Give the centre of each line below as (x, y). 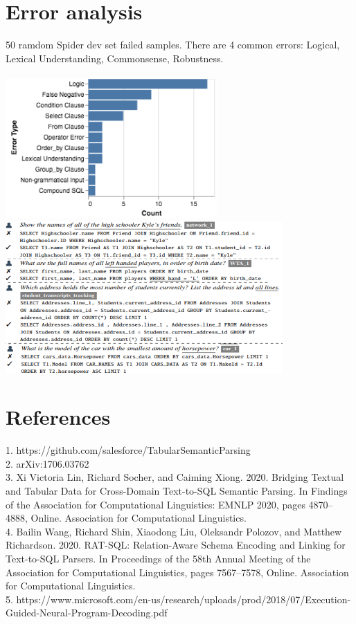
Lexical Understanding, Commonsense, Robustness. (115, 58)
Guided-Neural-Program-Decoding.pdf (87, 613)
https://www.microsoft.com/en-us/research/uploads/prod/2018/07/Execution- (184, 599)
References (58, 417)
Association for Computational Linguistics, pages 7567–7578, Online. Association (177, 572)
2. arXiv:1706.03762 (47, 463)
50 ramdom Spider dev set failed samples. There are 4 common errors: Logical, (173, 45)
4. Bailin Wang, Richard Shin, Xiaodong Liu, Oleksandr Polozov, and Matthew (174, 531)
